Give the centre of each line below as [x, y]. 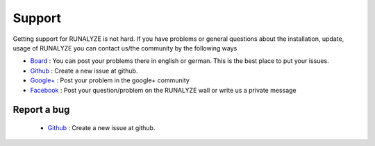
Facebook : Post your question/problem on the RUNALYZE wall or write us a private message [163, 90]
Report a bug [41, 110]
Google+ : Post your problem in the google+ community [110, 80]
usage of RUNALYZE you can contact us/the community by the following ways [125, 48]
